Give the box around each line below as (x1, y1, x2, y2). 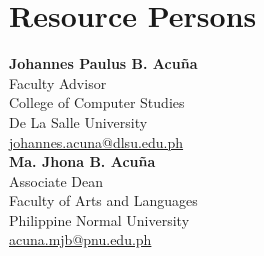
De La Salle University (9, 111, 148, 132)
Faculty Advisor (9, 72, 107, 93)
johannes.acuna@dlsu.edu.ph (9, 131, 184, 152)
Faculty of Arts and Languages (9, 190, 198, 211)
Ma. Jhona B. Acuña (9, 151, 156, 172)
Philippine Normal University (9, 209, 190, 230)
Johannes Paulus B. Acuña (9, 53, 198, 74)
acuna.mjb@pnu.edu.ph (9, 229, 152, 250)
